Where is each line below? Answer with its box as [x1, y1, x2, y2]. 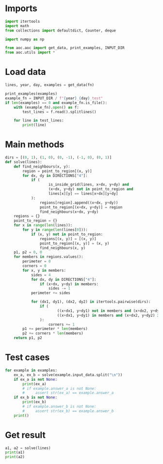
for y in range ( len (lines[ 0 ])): [22, 227, 88, 232]
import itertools [5, 19, 40, 24]
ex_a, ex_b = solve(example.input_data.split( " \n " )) [14, 372, 123, 377]
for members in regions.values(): [14, 255, 83, 259]
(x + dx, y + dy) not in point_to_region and [48, 187, 133, 192]
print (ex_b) [22, 399, 47, 405]
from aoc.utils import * [5, 50, 55, 55]
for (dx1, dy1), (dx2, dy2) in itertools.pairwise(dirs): [31, 299, 151, 304]
